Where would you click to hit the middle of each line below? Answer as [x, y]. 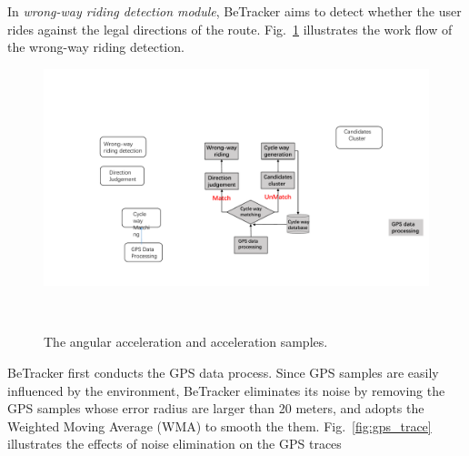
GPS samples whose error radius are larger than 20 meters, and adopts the [216, 408]
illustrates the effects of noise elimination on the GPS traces [175, 444]
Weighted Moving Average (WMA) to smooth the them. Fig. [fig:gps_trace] [220, 426]
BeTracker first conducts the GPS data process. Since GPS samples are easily [223, 373]
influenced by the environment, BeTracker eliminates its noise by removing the [226, 390]
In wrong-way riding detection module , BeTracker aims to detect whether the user [234, 11]
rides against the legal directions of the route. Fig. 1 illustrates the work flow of [230, 29]
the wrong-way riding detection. [96, 47]
